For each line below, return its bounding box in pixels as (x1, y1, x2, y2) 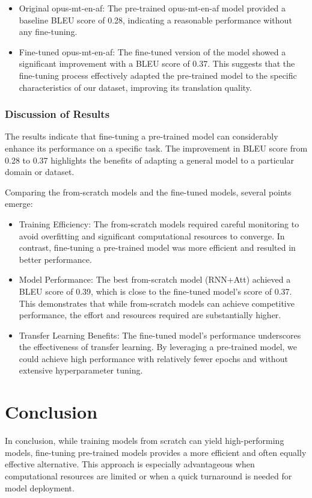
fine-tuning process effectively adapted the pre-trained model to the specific (19, 69, 297, 81)
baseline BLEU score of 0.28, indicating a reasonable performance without (19, 13, 292, 26)
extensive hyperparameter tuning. (19, 364, 143, 377)
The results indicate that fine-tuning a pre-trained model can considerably (5, 130, 278, 143)
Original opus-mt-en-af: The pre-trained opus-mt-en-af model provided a (19, 2, 286, 14)
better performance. (19, 253, 92, 265)
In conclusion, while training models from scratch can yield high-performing (5, 434, 284, 447)
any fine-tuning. (19, 25, 78, 38)
